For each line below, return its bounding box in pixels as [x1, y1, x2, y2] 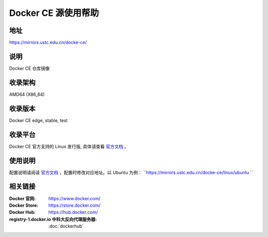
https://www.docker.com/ [48, 195, 101, 201]
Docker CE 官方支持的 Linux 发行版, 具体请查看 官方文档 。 [9, 143, 129, 149]
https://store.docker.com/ [48, 202, 101, 208]
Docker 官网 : [9, 195, 36, 201]
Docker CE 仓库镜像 [9, 65, 50, 71]
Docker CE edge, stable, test [9, 117, 68, 123]
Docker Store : [9, 202, 39, 208]
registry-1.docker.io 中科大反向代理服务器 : [9, 216, 97, 222]
